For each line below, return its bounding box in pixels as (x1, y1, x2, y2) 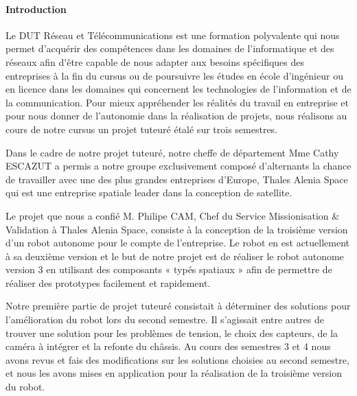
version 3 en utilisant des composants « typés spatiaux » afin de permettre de (5, 262, 332, 277)
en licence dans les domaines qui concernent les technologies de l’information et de (5, 82, 352, 96)
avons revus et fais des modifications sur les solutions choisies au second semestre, (5, 352, 349, 366)
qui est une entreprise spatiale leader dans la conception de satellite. (5, 185, 292, 200)
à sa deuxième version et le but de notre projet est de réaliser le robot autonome (5, 248, 344, 263)
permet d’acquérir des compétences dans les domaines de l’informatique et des (5, 41, 334, 56)
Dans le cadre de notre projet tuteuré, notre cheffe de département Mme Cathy (5, 145, 339, 159)
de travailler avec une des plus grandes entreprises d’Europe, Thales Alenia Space (5, 172, 348, 186)
